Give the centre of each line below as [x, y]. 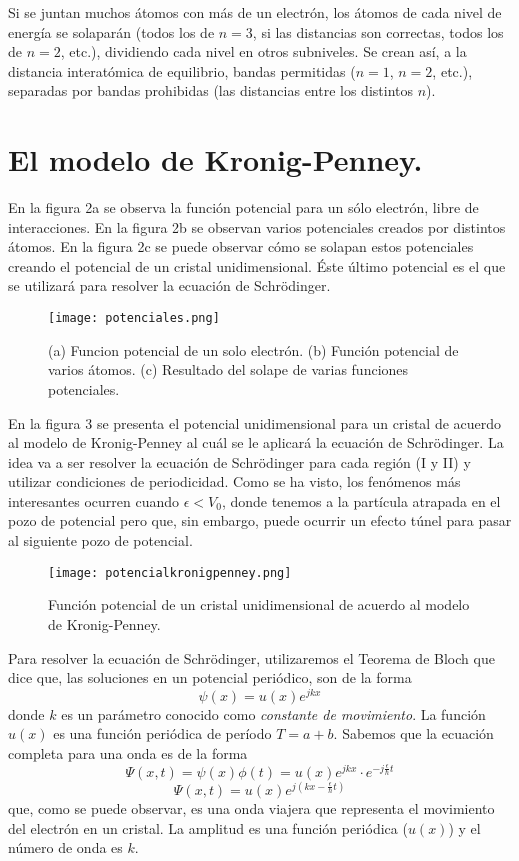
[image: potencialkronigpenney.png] [170, 572]
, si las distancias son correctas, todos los [378, 31]
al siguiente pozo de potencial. [100, 540]
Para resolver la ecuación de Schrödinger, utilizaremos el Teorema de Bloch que [251, 657]
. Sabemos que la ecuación [413, 733]
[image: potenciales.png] [134, 318]
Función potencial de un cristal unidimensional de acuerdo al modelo [259, 604]
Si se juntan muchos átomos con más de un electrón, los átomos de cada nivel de [255, 12]
